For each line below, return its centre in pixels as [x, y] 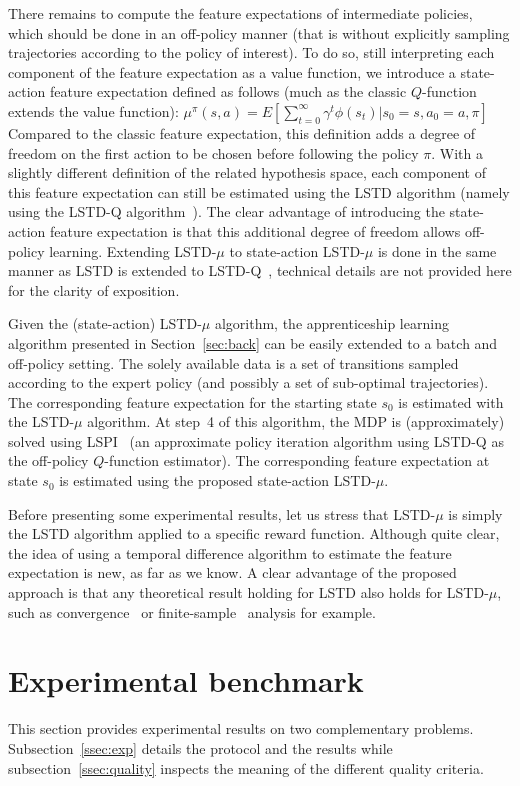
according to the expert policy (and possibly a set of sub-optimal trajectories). [248, 382]
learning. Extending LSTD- [133, 250]
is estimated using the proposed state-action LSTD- [217, 480]
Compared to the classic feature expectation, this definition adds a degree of [242, 132]
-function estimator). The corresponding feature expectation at [297, 460]
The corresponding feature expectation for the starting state [192, 401]
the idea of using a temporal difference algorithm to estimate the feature [230, 552]
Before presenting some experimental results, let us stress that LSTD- [222, 513]
